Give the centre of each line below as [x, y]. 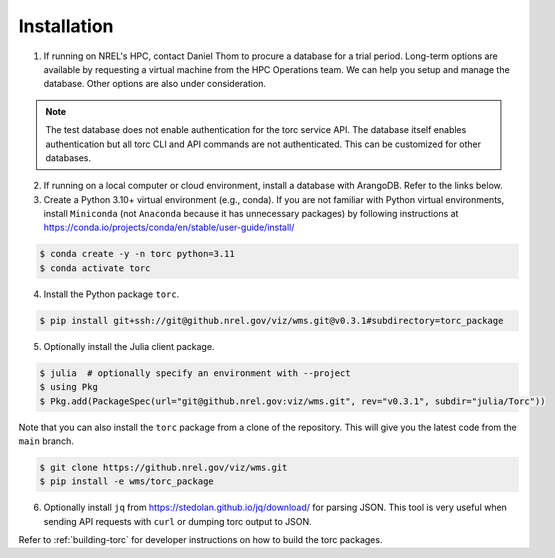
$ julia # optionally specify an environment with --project [195, 373]
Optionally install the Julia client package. [129, 346]
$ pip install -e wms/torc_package [126, 481]
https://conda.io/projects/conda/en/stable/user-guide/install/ [169, 227]
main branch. [46, 441]
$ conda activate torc [95, 268]
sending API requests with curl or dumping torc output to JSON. [177, 521]
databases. [68, 157]
